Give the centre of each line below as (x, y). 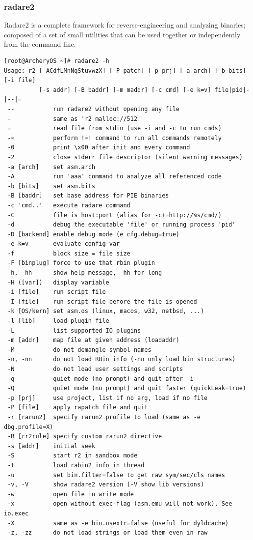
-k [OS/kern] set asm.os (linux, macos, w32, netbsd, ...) (106, 311)
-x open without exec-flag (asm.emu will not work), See (120, 504)
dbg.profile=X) (29, 427)
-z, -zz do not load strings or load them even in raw (108, 533)
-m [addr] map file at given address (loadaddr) (93, 340)
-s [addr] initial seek (51, 446)
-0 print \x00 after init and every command (99, 148)
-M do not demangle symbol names (79, 350)
